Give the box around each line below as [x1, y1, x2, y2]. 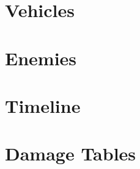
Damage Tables [5, 141, 136, 166]
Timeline [5, 93, 81, 118]
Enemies [5, 45, 77, 70]
